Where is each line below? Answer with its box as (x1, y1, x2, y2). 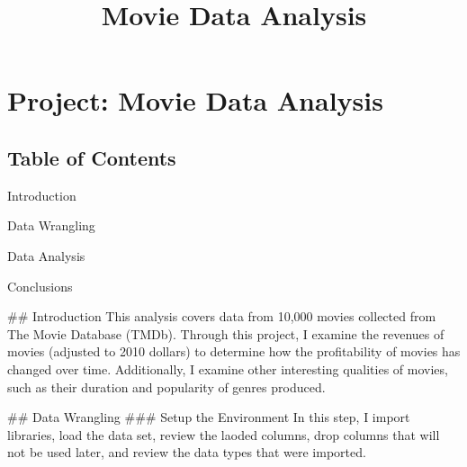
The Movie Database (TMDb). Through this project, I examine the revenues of (7, 324, 445, 343)
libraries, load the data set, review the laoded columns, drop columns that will (7, 425, 440, 444)
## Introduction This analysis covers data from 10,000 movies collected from (7, 307, 436, 326)
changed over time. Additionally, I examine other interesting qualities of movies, (7, 359, 448, 378)
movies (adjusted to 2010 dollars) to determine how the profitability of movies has (7, 342, 461, 361)
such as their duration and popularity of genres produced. (7, 377, 326, 396)
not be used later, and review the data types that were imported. (7, 443, 366, 462)
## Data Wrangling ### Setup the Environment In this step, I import (7, 408, 410, 427)
